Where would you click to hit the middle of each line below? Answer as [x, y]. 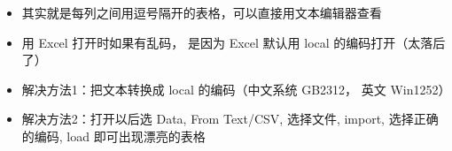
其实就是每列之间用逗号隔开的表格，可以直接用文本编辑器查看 [202, 12]
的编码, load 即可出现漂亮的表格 [113, 136]
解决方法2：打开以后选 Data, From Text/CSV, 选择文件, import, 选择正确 [230, 119]
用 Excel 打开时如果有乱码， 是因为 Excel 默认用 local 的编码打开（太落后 [234, 42]
